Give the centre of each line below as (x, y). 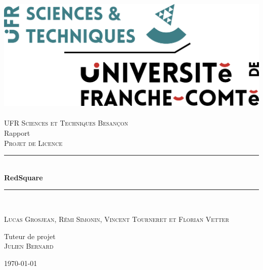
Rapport (17, 133)
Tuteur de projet (30, 236)
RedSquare (24, 177)
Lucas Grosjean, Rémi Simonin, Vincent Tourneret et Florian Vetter (117, 219)
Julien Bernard (29, 246)
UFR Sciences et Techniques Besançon (66, 123)
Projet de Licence (33, 143)
